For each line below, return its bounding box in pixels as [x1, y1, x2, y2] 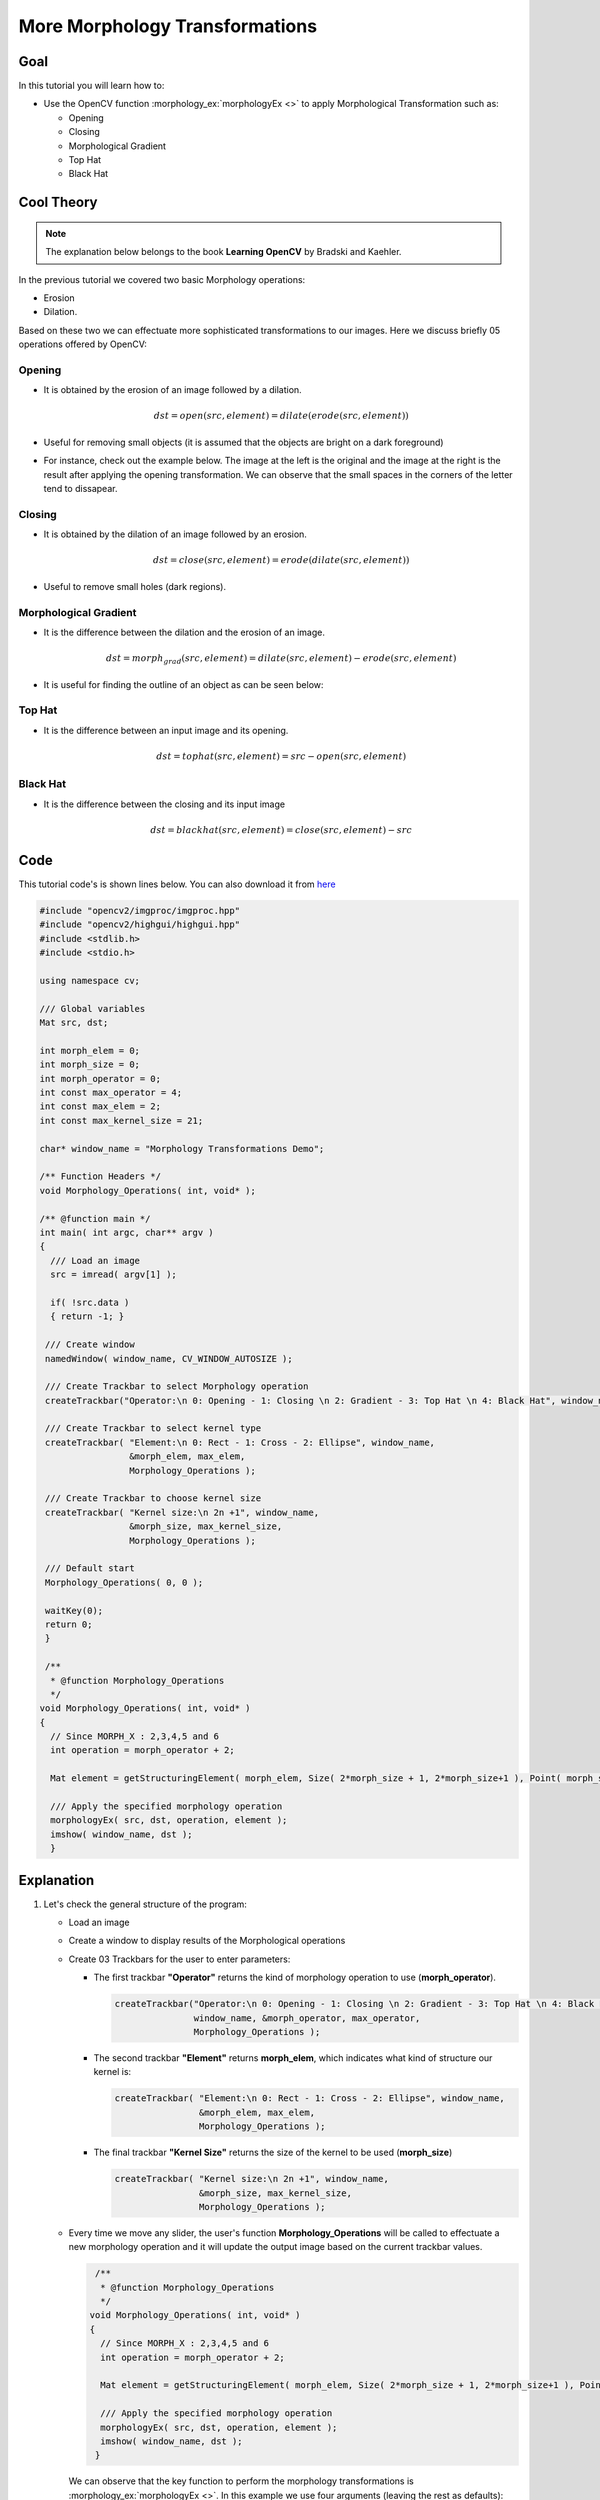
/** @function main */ [39, 1213, 151, 1224]
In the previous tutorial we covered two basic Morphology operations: [18, 273, 306, 285]
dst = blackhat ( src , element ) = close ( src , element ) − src [150, 824, 413, 835]
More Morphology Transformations [18, 15, 318, 37]
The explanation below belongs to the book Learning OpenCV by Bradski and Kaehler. [45, 246, 402, 258]
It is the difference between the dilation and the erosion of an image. [43, 626, 325, 638]
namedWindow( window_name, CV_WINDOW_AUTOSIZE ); [45, 1353, 294, 1364]
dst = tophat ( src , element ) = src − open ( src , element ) [156, 750, 407, 762]
